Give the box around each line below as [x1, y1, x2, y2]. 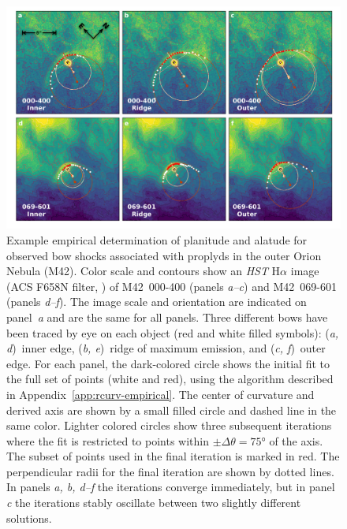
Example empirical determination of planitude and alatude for [6, 231, 308, 248]
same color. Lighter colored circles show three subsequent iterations [6, 417, 332, 434]
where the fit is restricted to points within [6, 432, 210, 449]
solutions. [6, 509, 52, 526]
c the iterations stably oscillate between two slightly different [6, 494, 301, 511]
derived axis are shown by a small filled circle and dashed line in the [6, 401, 337, 418]
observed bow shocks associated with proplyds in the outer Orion [6, 247, 322, 263]
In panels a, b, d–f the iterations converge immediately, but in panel [6, 479, 335, 495]
